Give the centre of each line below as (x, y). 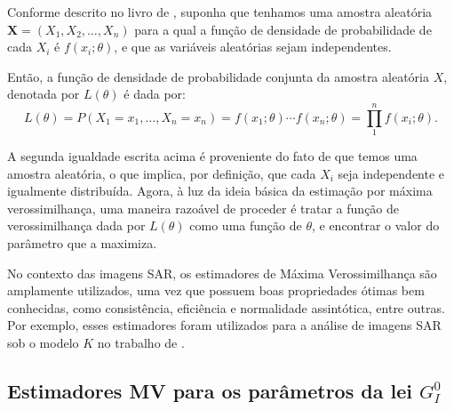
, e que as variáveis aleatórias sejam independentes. (253, 47)
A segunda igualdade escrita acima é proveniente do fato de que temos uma (212, 156)
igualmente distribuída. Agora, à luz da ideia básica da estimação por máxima (220, 191)
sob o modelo (43, 343)
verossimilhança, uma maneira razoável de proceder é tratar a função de (203, 208)
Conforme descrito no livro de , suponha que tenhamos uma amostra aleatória (220, 12)
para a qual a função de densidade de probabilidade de (283, 29)
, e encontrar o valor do (375, 225)
